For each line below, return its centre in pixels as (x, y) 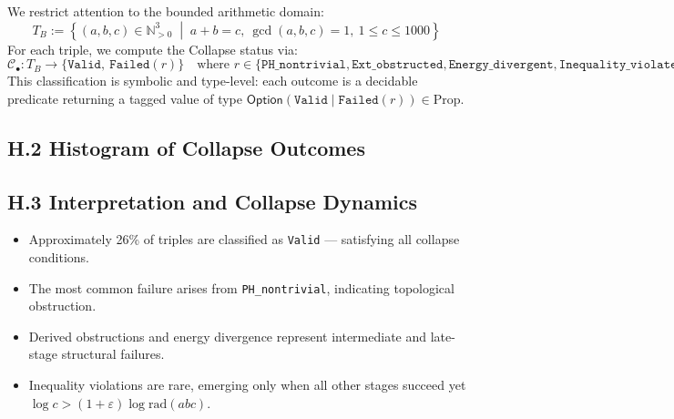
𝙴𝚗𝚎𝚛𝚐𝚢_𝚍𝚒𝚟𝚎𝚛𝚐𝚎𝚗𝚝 (501, 65)
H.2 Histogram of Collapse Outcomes (186, 147)
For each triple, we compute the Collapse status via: (153, 49)
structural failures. (113, 354)
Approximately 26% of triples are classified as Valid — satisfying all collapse (244, 239)
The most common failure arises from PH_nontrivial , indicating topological (241, 287)
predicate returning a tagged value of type (125, 98)
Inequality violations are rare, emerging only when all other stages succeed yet (247, 385)
